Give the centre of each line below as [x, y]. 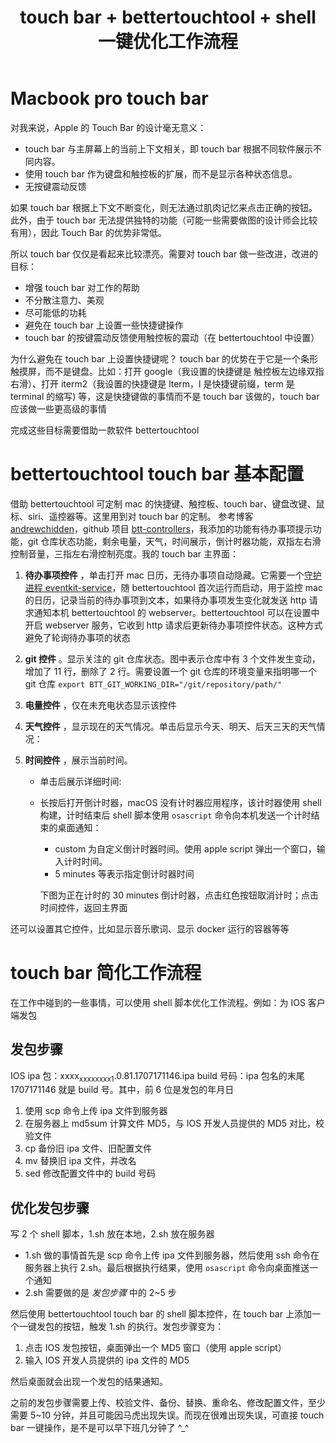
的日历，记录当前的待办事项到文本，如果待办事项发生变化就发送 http [165, 600]
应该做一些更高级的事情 [58, 408]
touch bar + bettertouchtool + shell [168, 17]
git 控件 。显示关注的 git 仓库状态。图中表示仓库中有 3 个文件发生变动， [172, 658]
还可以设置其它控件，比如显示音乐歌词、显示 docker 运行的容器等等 [150, 928]
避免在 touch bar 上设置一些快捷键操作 [104, 325]
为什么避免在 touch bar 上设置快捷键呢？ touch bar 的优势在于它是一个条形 [164, 358]
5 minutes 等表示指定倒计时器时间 [124, 873]
